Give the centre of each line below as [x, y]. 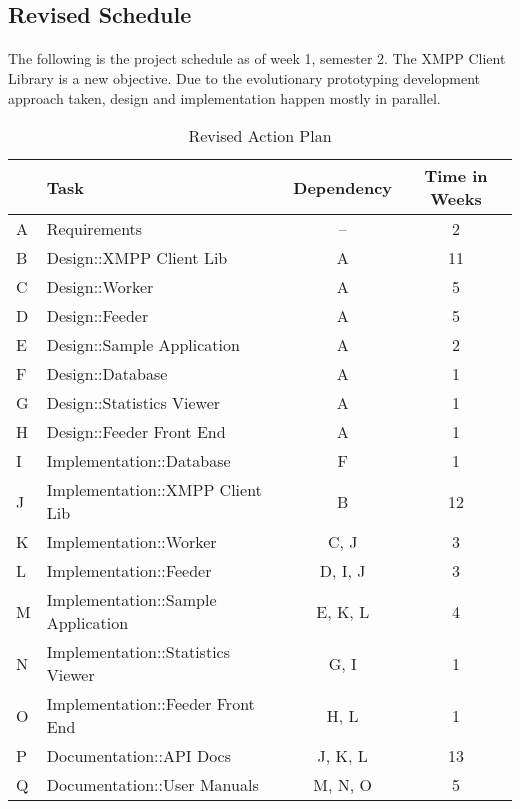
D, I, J [342, 571]
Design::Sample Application [143, 345]
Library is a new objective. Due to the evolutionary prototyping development [244, 77]
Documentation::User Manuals [152, 785]
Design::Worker [100, 287]
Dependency [343, 187]
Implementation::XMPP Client [154, 490]
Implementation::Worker [131, 542]
